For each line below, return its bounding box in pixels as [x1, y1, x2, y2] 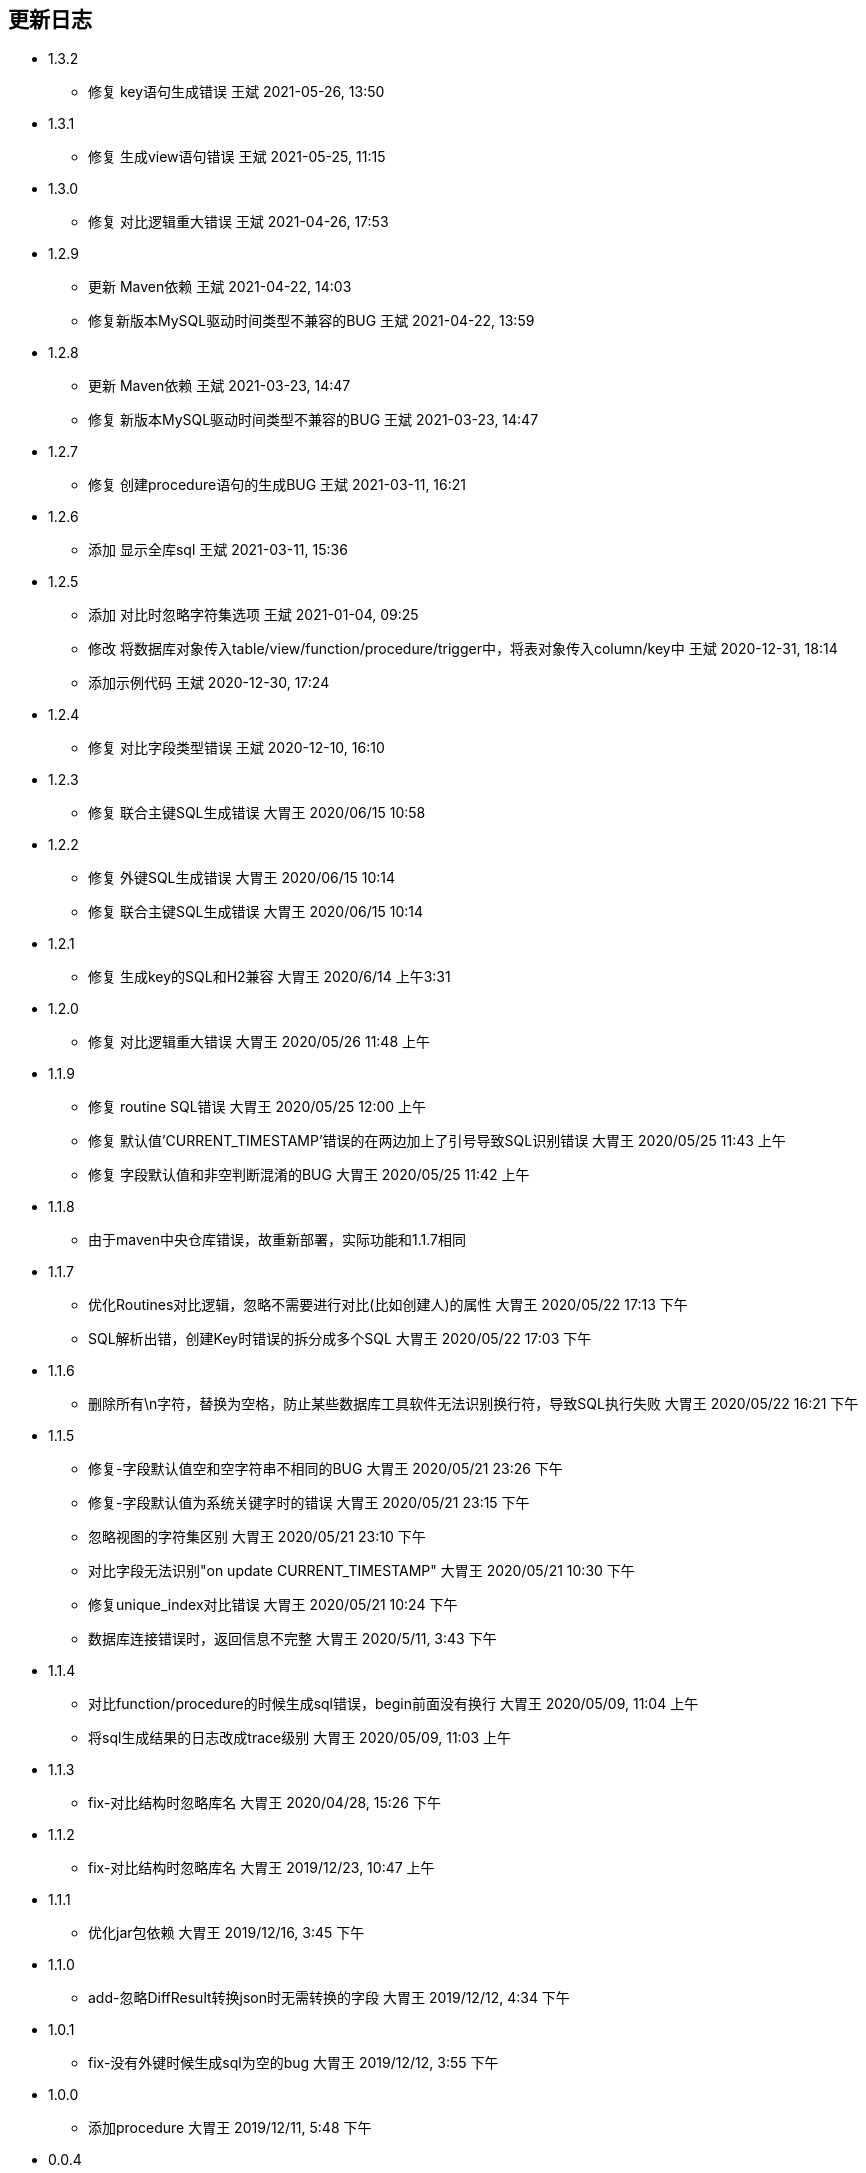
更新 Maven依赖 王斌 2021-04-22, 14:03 [88, 278, 352, 296]
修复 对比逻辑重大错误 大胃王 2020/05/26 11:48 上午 [88, 1033, 431, 1051]
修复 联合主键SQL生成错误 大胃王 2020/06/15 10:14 [88, 903, 423, 921]
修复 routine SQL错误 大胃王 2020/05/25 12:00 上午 [88, 1098, 427, 1116]
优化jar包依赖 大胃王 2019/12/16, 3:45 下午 [88, 1924, 365, 1942]
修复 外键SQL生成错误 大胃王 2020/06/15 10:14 [88, 869, 395, 887]
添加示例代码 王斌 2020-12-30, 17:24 [88, 674, 330, 692]
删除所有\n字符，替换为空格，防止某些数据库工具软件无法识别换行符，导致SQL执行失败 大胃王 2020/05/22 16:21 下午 [88, 1395, 859, 1413]
